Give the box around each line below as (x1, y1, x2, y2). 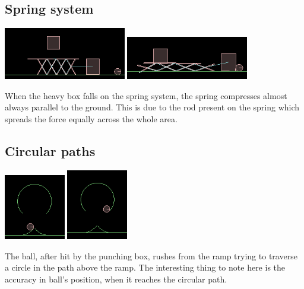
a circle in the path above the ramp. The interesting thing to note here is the (5, 261, 286, 274)
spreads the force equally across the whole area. (5, 112, 178, 125)
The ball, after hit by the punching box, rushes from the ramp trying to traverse (5, 249, 297, 262)
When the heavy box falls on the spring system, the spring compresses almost (5, 89, 287, 101)
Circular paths (5, 141, 96, 160)
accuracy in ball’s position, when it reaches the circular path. (5, 273, 227, 285)
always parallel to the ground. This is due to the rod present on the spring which (5, 101, 300, 113)
